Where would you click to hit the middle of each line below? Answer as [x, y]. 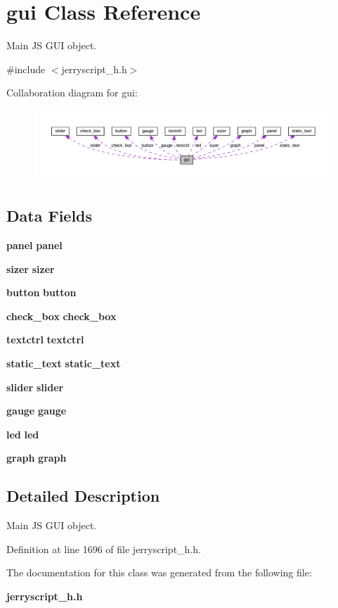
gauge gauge [37, 411]
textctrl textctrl [45, 340]
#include [26, 69]
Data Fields [50, 216]
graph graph [37, 458]
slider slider [35, 387]
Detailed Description [83, 496]
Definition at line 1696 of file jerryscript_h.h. [104, 549]
